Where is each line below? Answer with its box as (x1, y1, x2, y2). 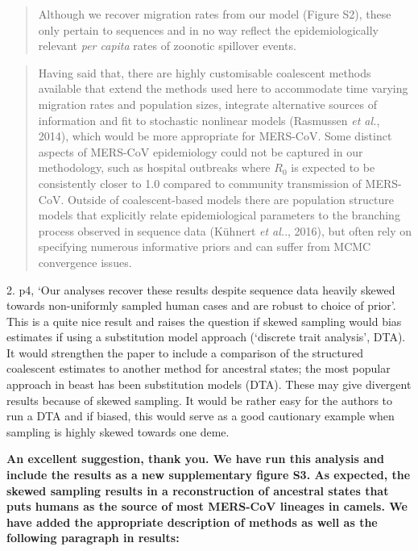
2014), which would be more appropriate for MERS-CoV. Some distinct (38, 127, 392, 144)
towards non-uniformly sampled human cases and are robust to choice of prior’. (6, 297, 396, 314)
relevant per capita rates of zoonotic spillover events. (38, 37, 296, 54)
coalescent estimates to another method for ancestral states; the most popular (6, 360, 391, 377)
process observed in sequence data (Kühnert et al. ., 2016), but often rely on (38, 222, 412, 239)
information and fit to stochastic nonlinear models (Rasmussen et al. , (38, 111, 380, 128)
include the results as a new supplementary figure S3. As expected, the (6, 466, 411, 483)
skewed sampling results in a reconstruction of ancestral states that (6, 482, 389, 499)
